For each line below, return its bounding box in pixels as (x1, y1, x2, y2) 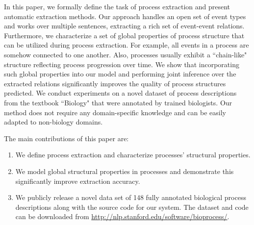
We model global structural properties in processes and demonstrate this (15, 166, 234, 176)
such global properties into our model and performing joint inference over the (4, 69, 236, 79)
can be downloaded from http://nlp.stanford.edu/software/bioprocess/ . (15, 211, 229, 222)
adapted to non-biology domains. (4, 117, 103, 127)
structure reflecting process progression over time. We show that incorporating (4, 59, 239, 69)
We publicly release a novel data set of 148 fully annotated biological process (15, 192, 246, 202)
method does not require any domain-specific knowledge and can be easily (4, 107, 226, 117)
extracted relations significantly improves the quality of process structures (4, 78, 226, 88)
